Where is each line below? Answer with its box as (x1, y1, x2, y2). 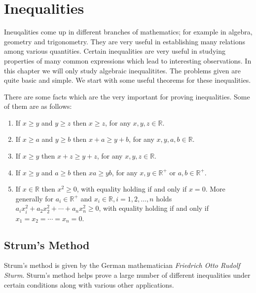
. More (205, 184, 225, 194)
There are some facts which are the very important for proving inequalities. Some (4, 91, 250, 101)
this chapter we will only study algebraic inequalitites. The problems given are (4, 65, 241, 75)
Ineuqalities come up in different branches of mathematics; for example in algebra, (4, 27, 253, 37)
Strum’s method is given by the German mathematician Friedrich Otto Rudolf (4, 260, 240, 270)
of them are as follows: (4, 101, 72, 111)
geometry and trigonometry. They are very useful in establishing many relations (4, 36, 246, 46)
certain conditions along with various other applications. (4, 279, 174, 290)
